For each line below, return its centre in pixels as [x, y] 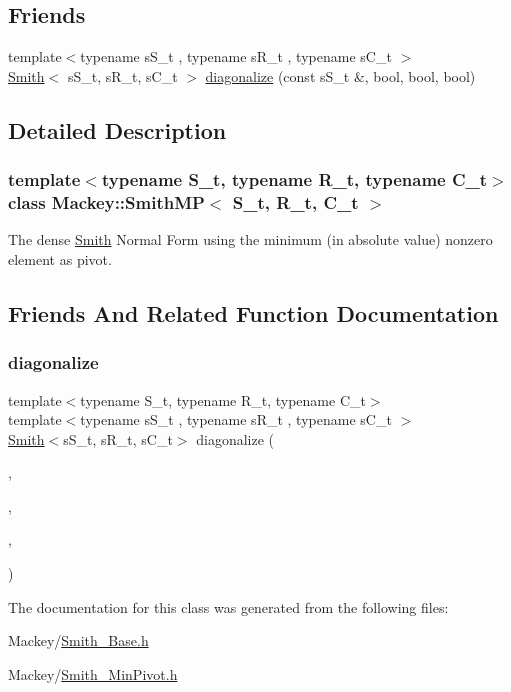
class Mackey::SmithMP [106, 202]
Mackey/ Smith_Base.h [78, 640]
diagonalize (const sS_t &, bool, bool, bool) [340, 75]
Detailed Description [117, 129]
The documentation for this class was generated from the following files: [228, 606]
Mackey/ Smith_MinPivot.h [93, 673]
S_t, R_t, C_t [295, 202]
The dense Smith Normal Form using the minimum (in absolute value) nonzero [250, 239]
